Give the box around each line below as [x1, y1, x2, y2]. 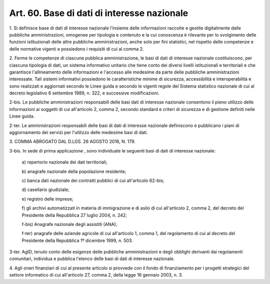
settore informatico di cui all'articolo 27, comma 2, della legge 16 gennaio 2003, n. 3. [9, 272, 183, 278]
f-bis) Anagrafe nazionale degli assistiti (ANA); [21, 221, 117, 227]
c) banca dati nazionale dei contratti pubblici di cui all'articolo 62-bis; [21, 177, 164, 183]
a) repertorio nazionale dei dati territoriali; [21, 159, 107, 165]
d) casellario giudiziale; [21, 186, 69, 192]
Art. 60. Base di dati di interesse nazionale [9, 7, 188, 18]
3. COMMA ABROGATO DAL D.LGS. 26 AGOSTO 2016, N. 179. [9, 138, 136, 144]
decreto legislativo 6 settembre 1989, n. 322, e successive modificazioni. [9, 90, 159, 96]
